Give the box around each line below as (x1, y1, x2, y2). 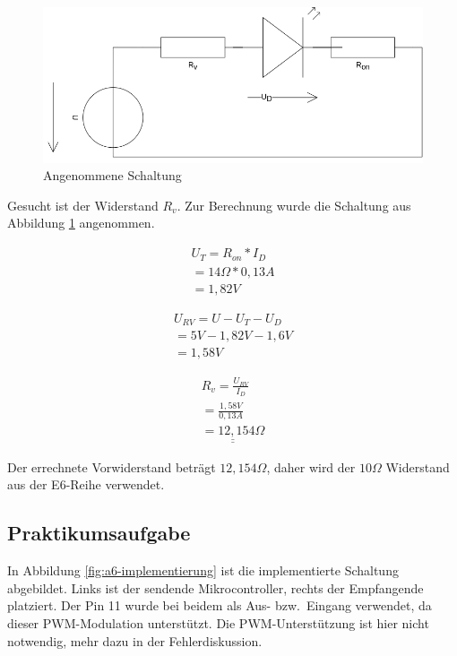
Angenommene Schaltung (43, 166, 182, 185)
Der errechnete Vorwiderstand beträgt (7, 457, 216, 476)
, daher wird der (266, 457, 356, 476)
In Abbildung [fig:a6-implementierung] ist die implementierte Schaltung (7, 561, 399, 580)
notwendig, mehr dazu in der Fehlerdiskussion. (7, 631, 263, 650)
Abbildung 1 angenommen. (7, 213, 155, 232)
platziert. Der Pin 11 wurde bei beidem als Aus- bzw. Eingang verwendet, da (7, 596, 432, 615)
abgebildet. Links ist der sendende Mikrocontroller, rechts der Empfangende (7, 578, 424, 597)
